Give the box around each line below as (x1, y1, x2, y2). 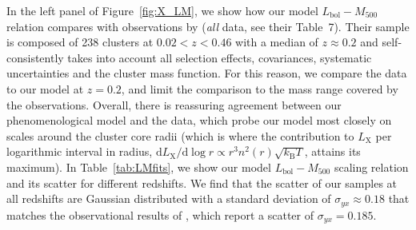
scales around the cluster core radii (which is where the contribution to (6, 127, 354, 144)
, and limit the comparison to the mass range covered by (121, 80, 398, 97)
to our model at (6, 80, 84, 97)
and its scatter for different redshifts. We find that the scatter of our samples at (6, 174, 398, 191)
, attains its (304, 143, 361, 160)
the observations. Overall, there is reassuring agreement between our (6, 96, 342, 113)
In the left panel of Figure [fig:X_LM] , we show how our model (6, 2, 318, 18)
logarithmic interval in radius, (6, 143, 153, 160)
